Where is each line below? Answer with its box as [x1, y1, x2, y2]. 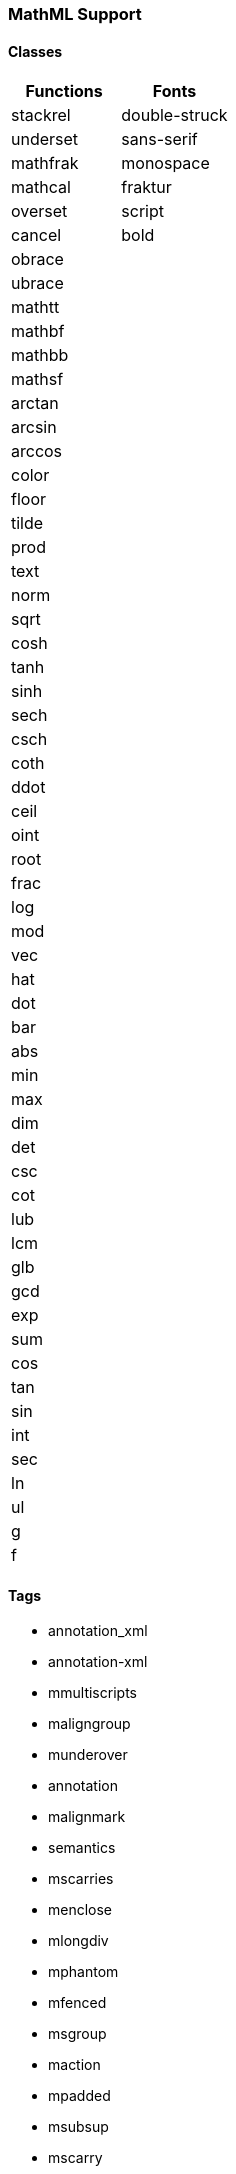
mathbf [11, 321, 65, 342]
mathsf [11, 369, 64, 390]
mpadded [48, 2087, 111, 2105]
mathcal [11, 177, 71, 198]
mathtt [11, 297, 60, 318]
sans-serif [121, 129, 198, 150]
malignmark [48, 1808, 126, 1826]
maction [48, 2056, 101, 2074]
